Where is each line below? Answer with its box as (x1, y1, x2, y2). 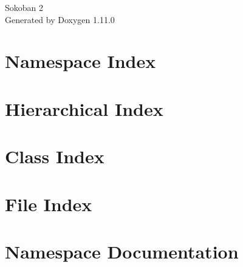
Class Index (5, 144, 104, 169)
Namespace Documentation (5, 238, 239, 263)
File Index (5, 191, 92, 216)
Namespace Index (5, 49, 156, 73)
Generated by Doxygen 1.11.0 (5, 13, 115, 25)
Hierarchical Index (5, 96, 163, 121)
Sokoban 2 (5, 1, 44, 13)
